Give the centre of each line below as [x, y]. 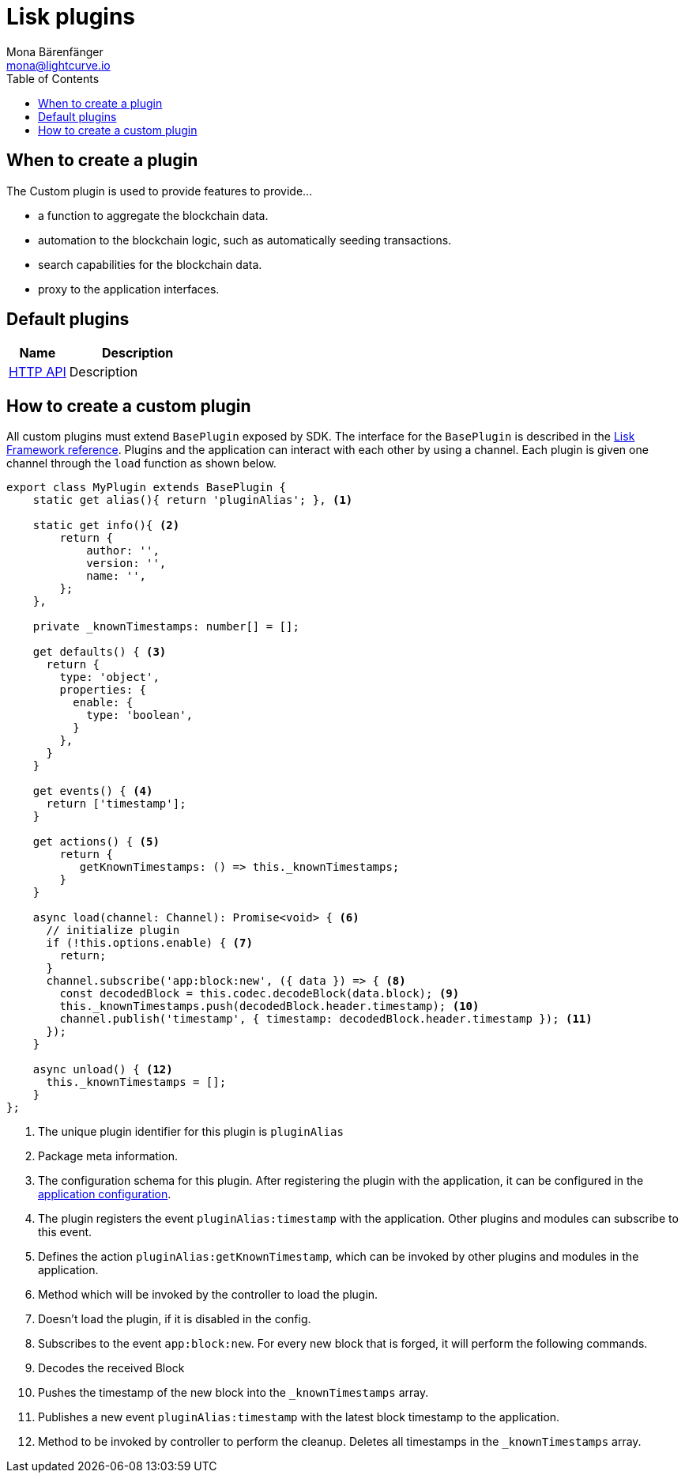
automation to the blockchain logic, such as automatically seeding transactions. [245, 240]
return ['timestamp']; [116, 804]
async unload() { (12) [103, 1070]
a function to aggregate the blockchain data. [153, 215]
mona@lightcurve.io [58, 65]
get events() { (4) [93, 791]
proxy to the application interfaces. [129, 289]
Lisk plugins [71, 17]
